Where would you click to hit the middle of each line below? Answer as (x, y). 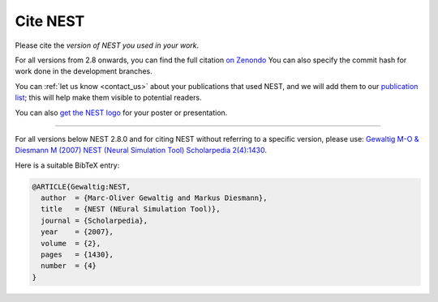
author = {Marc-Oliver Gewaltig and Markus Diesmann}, (154, 198)
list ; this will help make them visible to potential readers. (108, 98)
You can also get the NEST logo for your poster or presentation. (121, 113)
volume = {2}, (71, 243)
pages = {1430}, (77, 255)
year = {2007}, (77, 232)
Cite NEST (50, 21)
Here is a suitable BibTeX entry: (67, 165)
